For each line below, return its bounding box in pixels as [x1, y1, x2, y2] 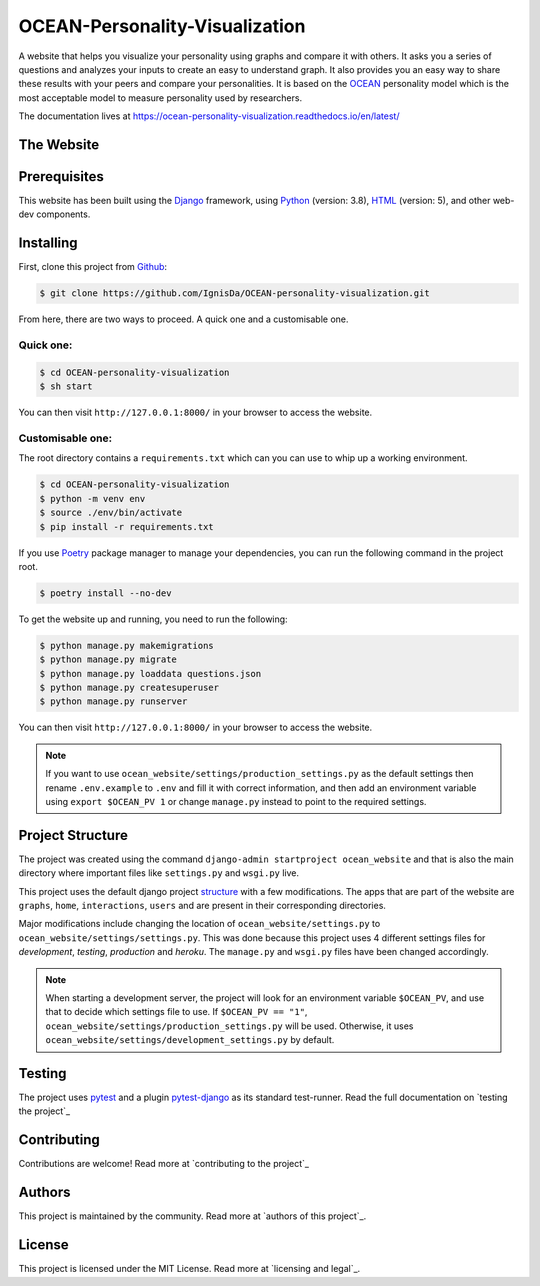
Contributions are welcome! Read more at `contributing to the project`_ [18, 1158, 310, 1170]
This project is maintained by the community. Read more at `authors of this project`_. [18, 1210, 367, 1222]
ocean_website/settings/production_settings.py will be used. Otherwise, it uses [45, 1020, 414, 1032]
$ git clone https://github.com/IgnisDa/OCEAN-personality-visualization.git [39, 288, 430, 299]
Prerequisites [18, 168, 104, 185]
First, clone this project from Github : [18, 261, 168, 273]
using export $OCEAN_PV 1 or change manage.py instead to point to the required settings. [45, 795, 427, 807]
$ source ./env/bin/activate [39, 507, 183, 519]
